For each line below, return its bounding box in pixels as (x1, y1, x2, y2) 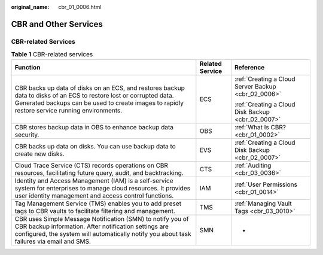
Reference (234, 63, 265, 71)
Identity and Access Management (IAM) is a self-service (14, 177, 173, 185)
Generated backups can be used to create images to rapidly (14, 99, 184, 107)
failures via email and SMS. (14, 237, 91, 245)
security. (14, 130, 39, 139)
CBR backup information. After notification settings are (14, 222, 169, 230)
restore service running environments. (14, 106, 123, 114)
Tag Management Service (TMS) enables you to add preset (14, 199, 182, 208)
